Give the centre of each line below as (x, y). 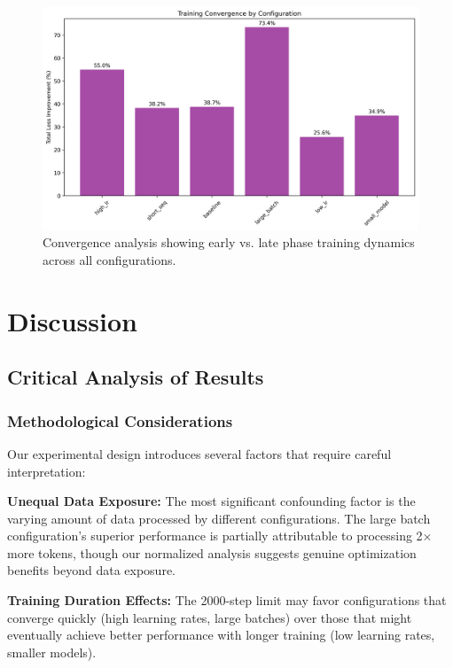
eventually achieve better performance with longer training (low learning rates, (221, 635)
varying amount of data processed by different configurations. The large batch (219, 518)
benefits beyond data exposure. (91, 570)
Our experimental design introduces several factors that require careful (199, 453)
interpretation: (47, 471)
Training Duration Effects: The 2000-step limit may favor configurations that (227, 600)
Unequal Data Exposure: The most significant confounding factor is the (211, 501)
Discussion (72, 320)
